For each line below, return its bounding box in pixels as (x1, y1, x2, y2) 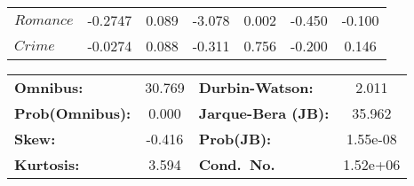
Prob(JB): (198, 128, 272, 149)
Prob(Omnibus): (14, 103, 131, 123)
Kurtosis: (14, 154, 80, 174)
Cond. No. (198, 154, 275, 174)
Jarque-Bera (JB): (198, 103, 330, 123)
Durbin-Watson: (198, 77, 314, 97)
